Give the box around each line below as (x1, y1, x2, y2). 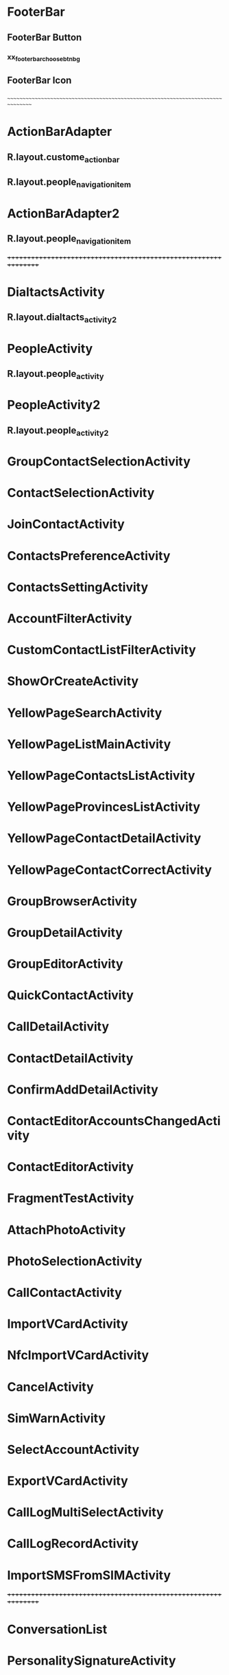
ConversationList (7, 1621, 108, 1637)
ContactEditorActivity (7, 1159, 134, 1175)
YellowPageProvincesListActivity (7, 799, 201, 815)
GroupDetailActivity (7, 925, 123, 940)
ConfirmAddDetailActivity (7, 1082, 159, 1097)
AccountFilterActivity (7, 611, 132, 627)
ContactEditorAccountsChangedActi (7, 1113, 221, 1129)
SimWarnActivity (7, 1410, 106, 1426)
